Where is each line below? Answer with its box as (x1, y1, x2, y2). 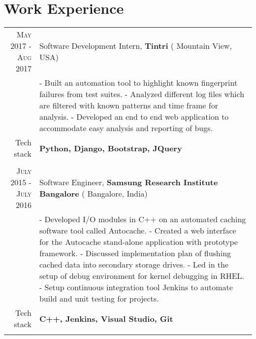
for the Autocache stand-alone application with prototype (39, 236, 238, 248)
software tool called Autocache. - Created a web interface (39, 225, 236, 237)
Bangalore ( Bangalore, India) (39, 188, 148, 200)
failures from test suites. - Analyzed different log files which (39, 88, 245, 100)
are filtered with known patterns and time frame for (39, 100, 218, 111)
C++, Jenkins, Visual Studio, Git (39, 312, 173, 324)
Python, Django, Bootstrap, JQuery (39, 142, 182, 154)
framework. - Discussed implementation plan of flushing (39, 247, 231, 259)
